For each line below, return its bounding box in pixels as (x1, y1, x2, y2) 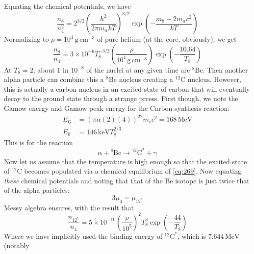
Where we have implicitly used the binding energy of (4, 230, 162, 241)
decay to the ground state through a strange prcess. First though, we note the (4, 93, 238, 103)
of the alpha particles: (4, 185, 70, 195)
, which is (177, 230, 206, 241)
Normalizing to (4, 34, 49, 44)
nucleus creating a (119, 74, 173, 84)
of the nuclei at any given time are (86, 64, 190, 75)
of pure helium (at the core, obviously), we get (97, 34, 237, 44)
